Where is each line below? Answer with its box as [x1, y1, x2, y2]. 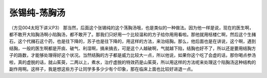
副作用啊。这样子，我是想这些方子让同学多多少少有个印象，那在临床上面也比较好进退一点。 [9, 66, 195, 72]
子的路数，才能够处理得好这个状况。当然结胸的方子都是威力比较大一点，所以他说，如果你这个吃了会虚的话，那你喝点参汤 [9, 52, 256, 58]
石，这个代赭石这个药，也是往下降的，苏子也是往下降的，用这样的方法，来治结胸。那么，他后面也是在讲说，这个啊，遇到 [9, 39, 256, 44]
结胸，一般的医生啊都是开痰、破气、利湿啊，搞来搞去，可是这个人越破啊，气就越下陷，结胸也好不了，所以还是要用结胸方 [9, 45, 256, 51]
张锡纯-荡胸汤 [9, 7, 66, 18]
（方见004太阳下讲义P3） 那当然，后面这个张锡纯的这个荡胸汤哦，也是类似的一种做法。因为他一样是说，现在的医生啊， [9, 25, 254, 31]
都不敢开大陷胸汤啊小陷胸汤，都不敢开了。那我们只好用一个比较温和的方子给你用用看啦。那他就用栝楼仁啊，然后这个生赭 [9, 31, 256, 37]
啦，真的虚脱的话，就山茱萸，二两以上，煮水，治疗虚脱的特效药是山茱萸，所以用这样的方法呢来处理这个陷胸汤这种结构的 [9, 59, 256, 65]
